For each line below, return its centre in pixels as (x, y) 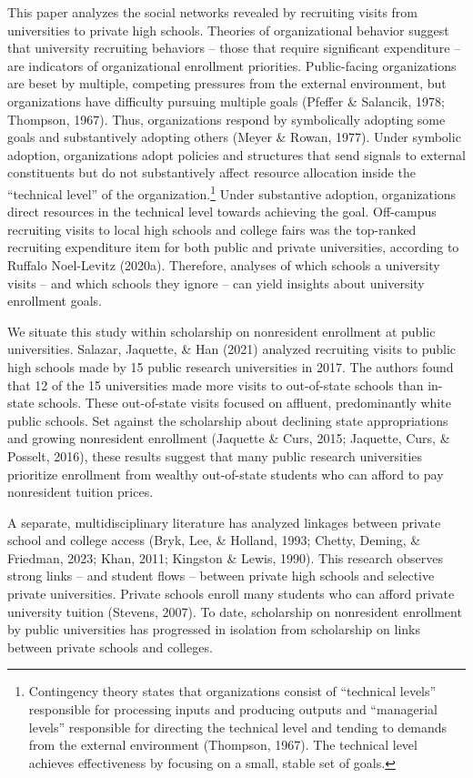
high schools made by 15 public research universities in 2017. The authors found (231, 366)
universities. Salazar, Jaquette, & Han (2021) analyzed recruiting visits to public (232, 349)
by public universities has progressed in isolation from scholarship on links (214, 629)
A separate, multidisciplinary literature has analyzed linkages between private (224, 522)
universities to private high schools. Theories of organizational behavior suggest (228, 30)
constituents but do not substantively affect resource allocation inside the (211, 172)
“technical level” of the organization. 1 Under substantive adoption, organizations (232, 192)
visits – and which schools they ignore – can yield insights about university (216, 283)
